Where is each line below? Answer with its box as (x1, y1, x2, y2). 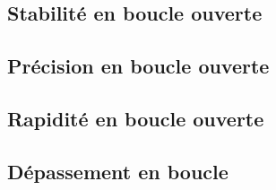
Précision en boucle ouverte (7, 52, 270, 80)
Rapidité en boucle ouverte (7, 104, 264, 132)
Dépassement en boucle (7, 157, 229, 185)
